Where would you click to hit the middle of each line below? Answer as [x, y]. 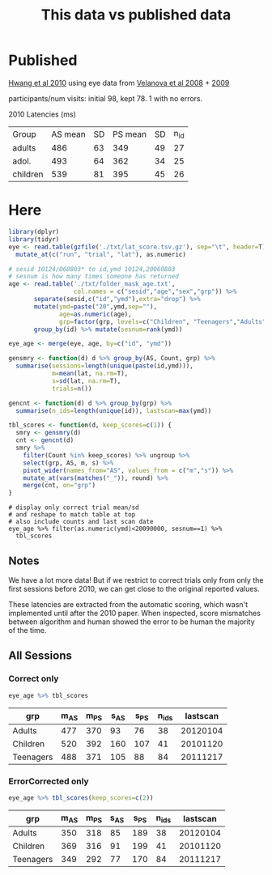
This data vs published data [136, 15]
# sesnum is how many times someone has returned [94, 277]
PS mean [130, 134]
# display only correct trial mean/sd [74, 508]
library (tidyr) [34, 239]
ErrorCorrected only [49, 781]
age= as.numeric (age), [96, 314]
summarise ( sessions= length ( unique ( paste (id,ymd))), [105, 366]
